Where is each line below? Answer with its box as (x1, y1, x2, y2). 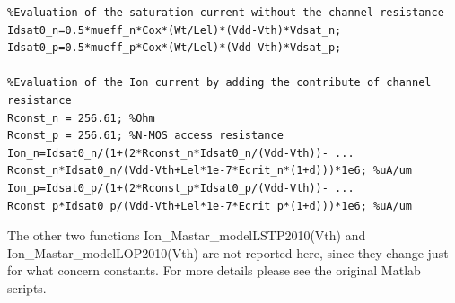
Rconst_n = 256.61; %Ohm (7, 111, 155, 125)
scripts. (7, 278, 47, 297)
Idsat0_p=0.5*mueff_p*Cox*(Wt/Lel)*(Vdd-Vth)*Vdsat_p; (7, 41, 342, 55)
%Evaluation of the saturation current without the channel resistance (7, 6, 444, 19)
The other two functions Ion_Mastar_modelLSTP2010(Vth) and (7, 226, 366, 245)
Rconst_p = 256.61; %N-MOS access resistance (7, 129, 284, 143)
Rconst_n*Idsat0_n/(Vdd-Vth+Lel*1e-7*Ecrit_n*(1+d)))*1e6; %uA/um (7, 164, 413, 177)
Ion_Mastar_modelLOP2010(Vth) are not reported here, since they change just (7, 243, 449, 262)
